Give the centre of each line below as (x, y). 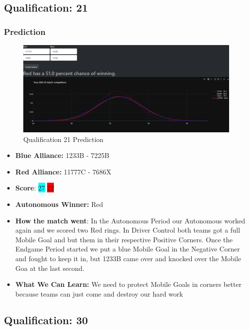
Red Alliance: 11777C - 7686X (63, 171)
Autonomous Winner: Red (59, 204)
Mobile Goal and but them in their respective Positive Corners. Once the (124, 239)
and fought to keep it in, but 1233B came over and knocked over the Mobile (128, 259)
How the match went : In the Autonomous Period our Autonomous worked (130, 220)
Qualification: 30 (46, 320)
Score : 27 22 (35, 188)
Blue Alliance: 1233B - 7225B (62, 155)
